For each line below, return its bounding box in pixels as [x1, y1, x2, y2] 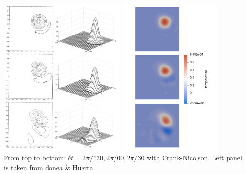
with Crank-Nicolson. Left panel [147, 152, 242, 162]
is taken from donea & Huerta [4, 162, 93, 172]
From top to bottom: [4, 152, 66, 162]
